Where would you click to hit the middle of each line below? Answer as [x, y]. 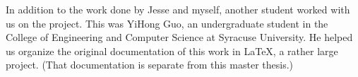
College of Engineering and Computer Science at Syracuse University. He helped [179, 37]
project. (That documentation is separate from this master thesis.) [149, 65]
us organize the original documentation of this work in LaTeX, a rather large [172, 51]
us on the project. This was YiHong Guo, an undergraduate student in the [167, 23]
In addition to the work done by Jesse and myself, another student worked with [178, 9]
